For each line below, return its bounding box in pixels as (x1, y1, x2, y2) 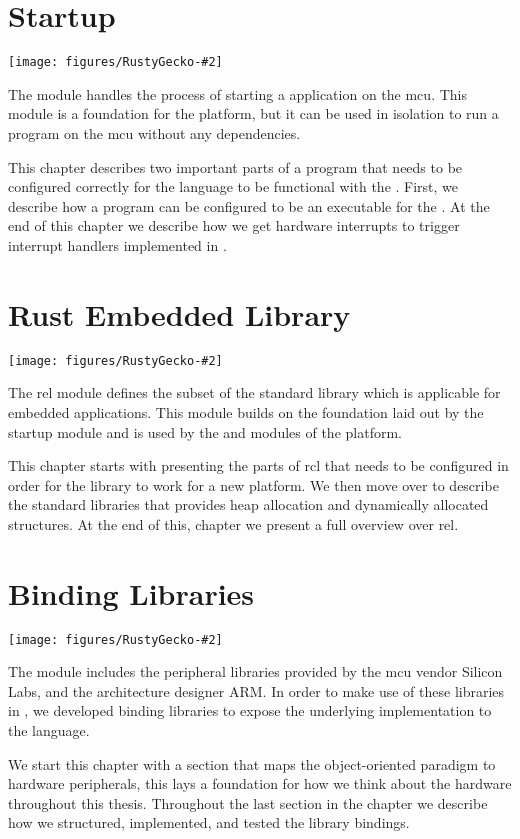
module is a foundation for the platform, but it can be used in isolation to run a (8, 103, 499, 124)
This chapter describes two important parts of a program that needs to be (8, 156, 463, 177)
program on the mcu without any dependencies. (8, 122, 301, 143)
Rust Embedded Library (8, 293, 351, 334)
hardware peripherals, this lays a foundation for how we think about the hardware (8, 773, 512, 794)
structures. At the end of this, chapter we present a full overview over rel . (8, 513, 459, 534)
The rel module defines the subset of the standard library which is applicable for (8, 382, 501, 403)
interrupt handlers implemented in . (8, 234, 227, 255)
